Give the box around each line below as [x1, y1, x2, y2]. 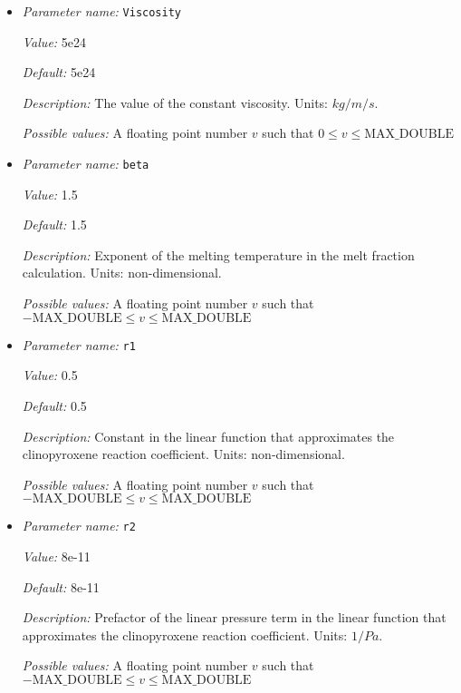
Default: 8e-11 [22, 577, 100, 596]
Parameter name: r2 [22, 516, 136, 535]
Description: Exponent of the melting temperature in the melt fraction [22, 245, 415, 264]
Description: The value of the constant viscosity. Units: [22, 93, 329, 112]
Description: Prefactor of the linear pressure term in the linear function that [22, 608, 447, 627]
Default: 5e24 [22, 63, 96, 82]
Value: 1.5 [22, 184, 78, 203]
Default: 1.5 [22, 215, 87, 234]
